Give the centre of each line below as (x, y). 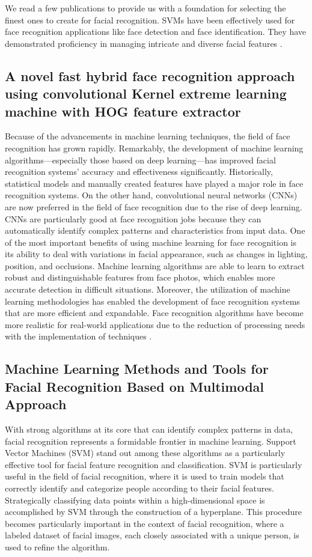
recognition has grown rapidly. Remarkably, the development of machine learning (154, 148)
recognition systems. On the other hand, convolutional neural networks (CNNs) (151, 195)
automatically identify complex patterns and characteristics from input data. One (155, 230)
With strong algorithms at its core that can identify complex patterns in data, (149, 429)
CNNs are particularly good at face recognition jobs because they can (133, 218)
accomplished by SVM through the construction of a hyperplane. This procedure (153, 512)
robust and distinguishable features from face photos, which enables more (140, 277)
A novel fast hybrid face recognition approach (150, 75)
